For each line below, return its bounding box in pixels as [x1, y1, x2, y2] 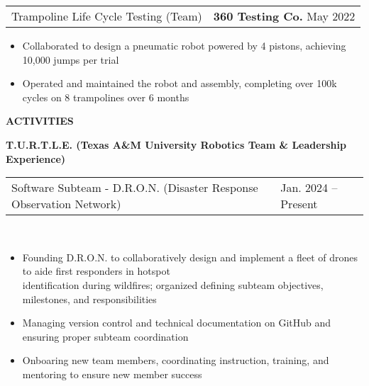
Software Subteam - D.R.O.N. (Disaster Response [11, 179, 258, 196]
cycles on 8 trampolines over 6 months [22, 89, 189, 104]
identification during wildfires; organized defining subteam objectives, [22, 277, 324, 292]
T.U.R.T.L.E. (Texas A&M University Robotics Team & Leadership [6, 137, 346, 152]
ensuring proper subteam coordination [22, 329, 189, 344]
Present [280, 195, 318, 212]
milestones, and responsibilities [22, 291, 157, 306]
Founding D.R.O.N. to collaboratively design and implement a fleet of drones [22, 249, 358, 264]
